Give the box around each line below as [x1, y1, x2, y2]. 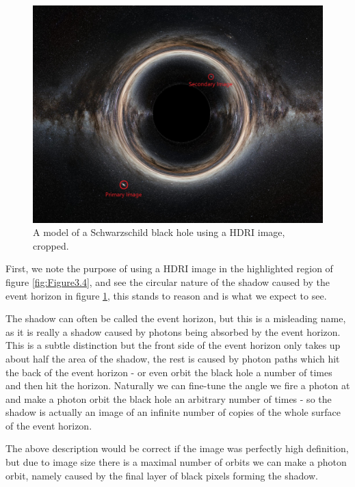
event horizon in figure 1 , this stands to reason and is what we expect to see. [5, 288, 327, 302]
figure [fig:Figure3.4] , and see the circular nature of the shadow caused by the [5, 274, 330, 289]
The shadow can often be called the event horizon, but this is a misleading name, [5, 311, 346, 326]
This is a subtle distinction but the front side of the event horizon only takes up [5, 338, 341, 352]
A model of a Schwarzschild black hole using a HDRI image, [33, 225, 285, 239]
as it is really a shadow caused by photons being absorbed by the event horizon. [5, 324, 341, 339]
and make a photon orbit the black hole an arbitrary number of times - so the [5, 391, 332, 406]
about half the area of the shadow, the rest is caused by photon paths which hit [5, 351, 340, 365]
